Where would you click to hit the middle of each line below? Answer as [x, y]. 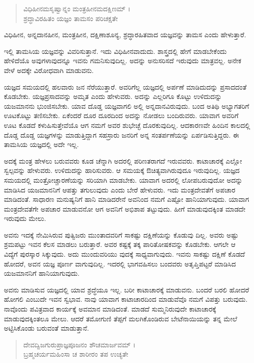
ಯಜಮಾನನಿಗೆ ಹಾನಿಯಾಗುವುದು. [42, 273]
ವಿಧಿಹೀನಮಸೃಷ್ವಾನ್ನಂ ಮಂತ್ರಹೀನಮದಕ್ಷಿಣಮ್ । [77, 8]
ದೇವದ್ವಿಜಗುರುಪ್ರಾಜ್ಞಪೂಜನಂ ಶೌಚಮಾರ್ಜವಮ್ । [79, 344]
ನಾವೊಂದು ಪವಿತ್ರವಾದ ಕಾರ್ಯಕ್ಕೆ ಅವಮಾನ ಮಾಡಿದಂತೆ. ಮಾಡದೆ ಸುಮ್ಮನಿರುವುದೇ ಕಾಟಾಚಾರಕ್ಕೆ [110, 309]
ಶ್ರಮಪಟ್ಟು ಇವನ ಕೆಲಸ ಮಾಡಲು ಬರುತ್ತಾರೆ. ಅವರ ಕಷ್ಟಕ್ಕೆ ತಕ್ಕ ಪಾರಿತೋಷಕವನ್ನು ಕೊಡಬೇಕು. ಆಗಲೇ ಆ [120, 244]
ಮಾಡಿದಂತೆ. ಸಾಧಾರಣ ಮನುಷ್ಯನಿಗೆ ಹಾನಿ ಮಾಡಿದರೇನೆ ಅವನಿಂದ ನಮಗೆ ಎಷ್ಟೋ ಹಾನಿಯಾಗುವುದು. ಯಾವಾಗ [127, 199]
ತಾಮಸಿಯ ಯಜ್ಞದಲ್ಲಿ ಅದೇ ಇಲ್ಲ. [41, 144]
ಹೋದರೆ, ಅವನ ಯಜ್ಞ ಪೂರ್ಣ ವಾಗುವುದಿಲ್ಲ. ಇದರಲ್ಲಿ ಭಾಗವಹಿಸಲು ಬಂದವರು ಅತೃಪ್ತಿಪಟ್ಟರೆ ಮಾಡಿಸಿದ [120, 263]
